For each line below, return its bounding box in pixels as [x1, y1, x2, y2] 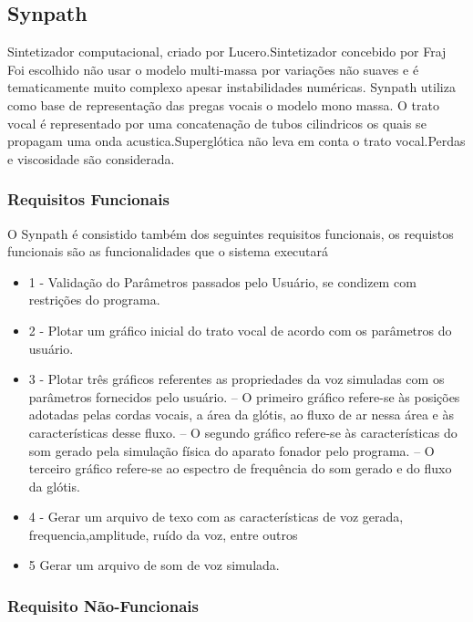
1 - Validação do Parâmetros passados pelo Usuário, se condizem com [28, 272, 416, 291]
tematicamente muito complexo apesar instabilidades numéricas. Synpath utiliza [7, 78, 456, 97]
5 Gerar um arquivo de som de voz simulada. [28, 555, 280, 575]
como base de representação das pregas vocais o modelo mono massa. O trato [7, 95, 439, 114]
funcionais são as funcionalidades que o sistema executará [7, 242, 329, 261]
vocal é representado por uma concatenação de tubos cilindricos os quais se [7, 113, 427, 132]
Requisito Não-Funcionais [7, 595, 199, 617]
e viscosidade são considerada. [7, 149, 175, 168]
